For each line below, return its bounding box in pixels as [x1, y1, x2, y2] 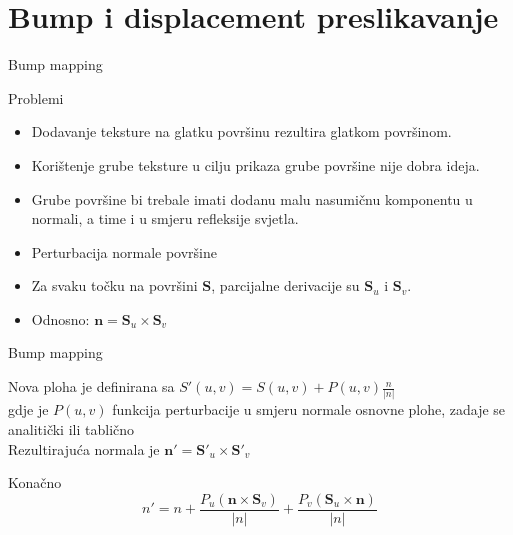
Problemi [8, 87, 64, 108]
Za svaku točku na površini [31, 275, 198, 296]
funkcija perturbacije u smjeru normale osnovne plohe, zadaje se [112, 399, 506, 420]
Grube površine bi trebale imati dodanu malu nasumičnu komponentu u [31, 188, 473, 209]
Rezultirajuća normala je [8, 438, 160, 459]
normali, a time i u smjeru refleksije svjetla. [31, 208, 299, 229]
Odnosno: [31, 308, 90, 329]
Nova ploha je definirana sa [8, 376, 175, 397]
